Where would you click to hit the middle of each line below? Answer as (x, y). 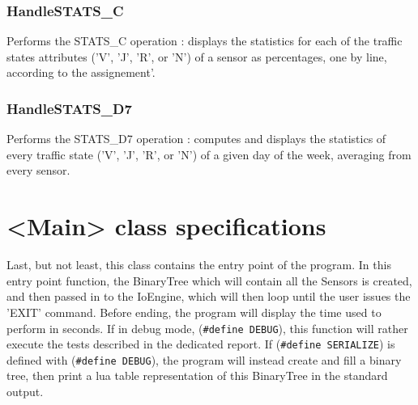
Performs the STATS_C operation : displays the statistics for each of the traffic (205, 41)
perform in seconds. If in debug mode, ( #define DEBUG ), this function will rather (207, 328)
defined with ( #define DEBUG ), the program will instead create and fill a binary (204, 359)
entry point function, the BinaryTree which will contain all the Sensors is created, (209, 280)
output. (25, 392)
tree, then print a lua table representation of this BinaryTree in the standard (197, 375)
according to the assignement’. (81, 72)
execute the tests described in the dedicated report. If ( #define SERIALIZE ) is (201, 344)
